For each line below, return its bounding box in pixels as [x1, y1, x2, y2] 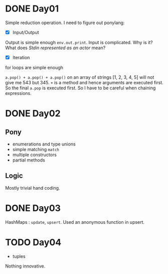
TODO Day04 [5, 237, 62, 248]
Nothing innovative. [5, 263, 46, 269]
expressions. [5, 90, 32, 96]
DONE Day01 [5, 3, 59, 15]
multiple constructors [12, 152, 57, 158]
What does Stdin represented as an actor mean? [5, 45, 106, 51]
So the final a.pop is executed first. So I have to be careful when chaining [5, 85, 156, 91]
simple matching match [12, 147, 59, 153]
